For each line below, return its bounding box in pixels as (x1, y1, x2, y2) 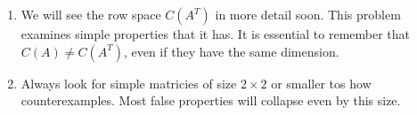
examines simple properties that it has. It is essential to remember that (20, 25, 410, 42)
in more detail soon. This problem (215, 5, 401, 23)
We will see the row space (20, 5, 161, 23)
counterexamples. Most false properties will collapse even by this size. (20, 91, 401, 110)
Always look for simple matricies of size (20, 73, 237, 92)
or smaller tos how (271, 73, 372, 92)
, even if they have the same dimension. (123, 42, 339, 60)
